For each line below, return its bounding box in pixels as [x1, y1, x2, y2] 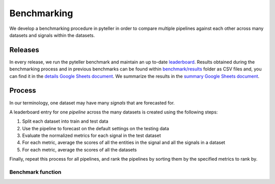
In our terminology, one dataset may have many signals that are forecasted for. [9, 99, 175, 106]
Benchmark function [9, 169, 62, 176]
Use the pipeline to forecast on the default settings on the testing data [22, 125, 169, 131]
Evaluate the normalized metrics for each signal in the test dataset [22, 132, 161, 139]
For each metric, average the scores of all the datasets [22, 146, 137, 153]
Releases [9, 46, 39, 54]
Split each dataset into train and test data [22, 118, 109, 124]
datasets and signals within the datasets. [9, 32, 95, 38]
